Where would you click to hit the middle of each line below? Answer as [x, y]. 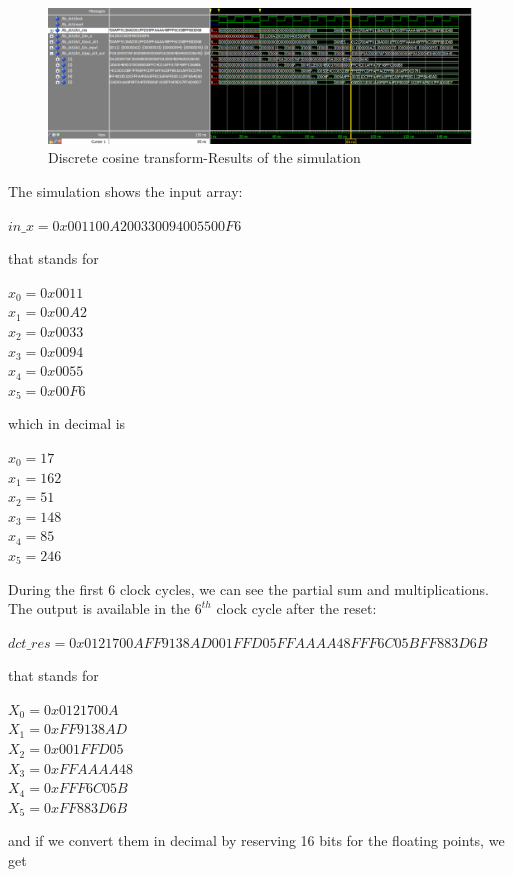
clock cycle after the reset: [296, 608]
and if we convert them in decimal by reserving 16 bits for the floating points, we [256, 840]
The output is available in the [99, 608]
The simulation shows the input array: [125, 191]
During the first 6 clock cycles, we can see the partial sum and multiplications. [248, 588]
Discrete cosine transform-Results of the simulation [204, 157]
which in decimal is [67, 423]
